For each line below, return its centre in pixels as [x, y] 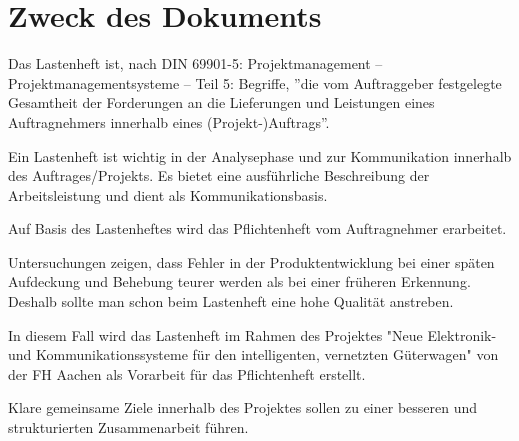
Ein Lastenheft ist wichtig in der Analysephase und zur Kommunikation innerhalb [260, 155]
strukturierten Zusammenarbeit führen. [128, 427]
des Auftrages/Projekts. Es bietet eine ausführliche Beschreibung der [219, 175]
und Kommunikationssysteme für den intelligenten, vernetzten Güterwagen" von [253, 354]
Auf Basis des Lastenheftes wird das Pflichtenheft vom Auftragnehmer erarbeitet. [257, 228]
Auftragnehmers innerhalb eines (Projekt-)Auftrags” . [169, 121]
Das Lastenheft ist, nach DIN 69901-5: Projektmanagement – [195, 63]
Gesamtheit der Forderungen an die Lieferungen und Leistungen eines [221, 102]
